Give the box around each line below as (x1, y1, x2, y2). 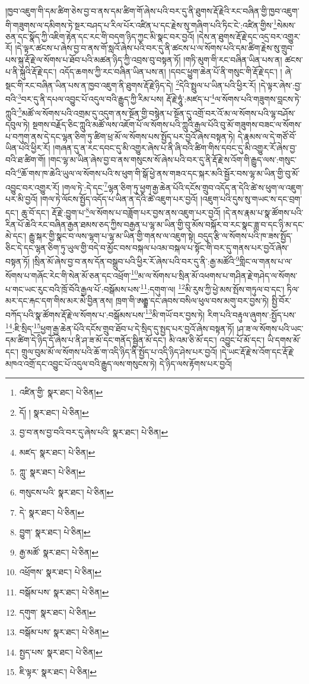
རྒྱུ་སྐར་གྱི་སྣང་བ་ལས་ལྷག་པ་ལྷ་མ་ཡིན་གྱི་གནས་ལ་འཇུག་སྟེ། (28, 230, 195, 242)
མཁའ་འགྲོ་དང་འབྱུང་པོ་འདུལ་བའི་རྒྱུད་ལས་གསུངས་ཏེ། (5, 357, 157, 369)
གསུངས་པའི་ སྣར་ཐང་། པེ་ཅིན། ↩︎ (19, 486, 114, 498)
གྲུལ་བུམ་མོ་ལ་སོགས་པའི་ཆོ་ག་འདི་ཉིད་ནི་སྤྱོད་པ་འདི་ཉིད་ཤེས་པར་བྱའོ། (21, 345, 218, 357)
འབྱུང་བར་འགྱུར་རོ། (5, 181, 60, 193)
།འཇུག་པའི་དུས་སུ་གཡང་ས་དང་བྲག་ (200, 192, 302, 205)
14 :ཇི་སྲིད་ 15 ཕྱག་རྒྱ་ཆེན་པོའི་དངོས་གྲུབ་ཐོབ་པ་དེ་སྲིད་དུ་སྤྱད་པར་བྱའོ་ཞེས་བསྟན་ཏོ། (5, 321, 234, 334)
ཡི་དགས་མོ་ (267, 334, 301, 346)
